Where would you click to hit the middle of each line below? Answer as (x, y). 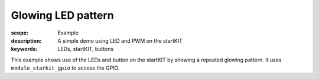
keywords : (24, 49)
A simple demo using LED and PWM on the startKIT (120, 40)
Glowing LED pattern (63, 15)
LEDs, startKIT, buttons (86, 49)
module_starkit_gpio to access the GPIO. (65, 68)
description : (26, 40)
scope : (20, 33)
